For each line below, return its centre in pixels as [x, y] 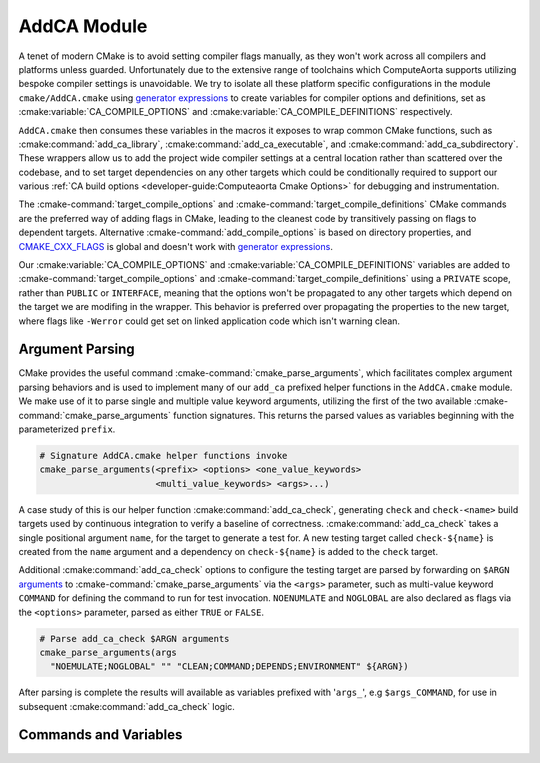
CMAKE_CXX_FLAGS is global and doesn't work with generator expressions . [176, 246]
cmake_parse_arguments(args [108, 652]
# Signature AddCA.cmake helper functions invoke [163, 456]
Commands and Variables [100, 735]
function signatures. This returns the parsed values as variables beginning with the [344, 415]
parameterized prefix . [67, 429]
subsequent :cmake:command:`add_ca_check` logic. [126, 706]
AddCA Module [83, 26]
